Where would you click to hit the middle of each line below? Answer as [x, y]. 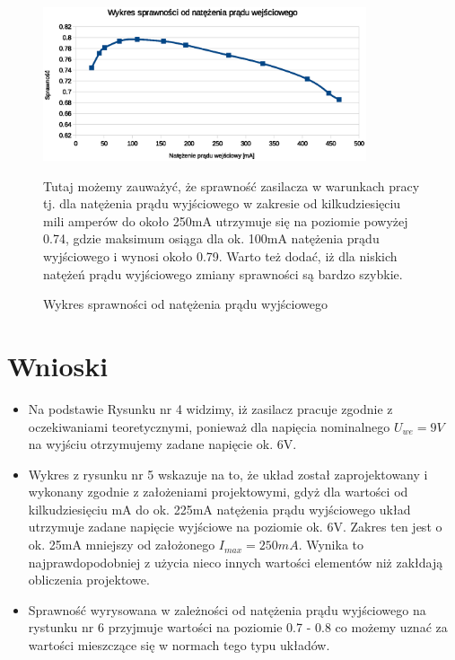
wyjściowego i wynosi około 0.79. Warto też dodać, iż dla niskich [220, 256]
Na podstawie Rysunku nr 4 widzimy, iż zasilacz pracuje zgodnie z [210, 408]
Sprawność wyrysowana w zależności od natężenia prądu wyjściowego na [227, 609]
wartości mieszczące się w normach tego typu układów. [179, 645]
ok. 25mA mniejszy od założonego [122, 545]
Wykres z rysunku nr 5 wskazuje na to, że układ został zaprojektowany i [228, 474]
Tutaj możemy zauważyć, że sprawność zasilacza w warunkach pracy [232, 185]
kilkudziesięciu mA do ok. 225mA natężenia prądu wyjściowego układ [219, 509]
